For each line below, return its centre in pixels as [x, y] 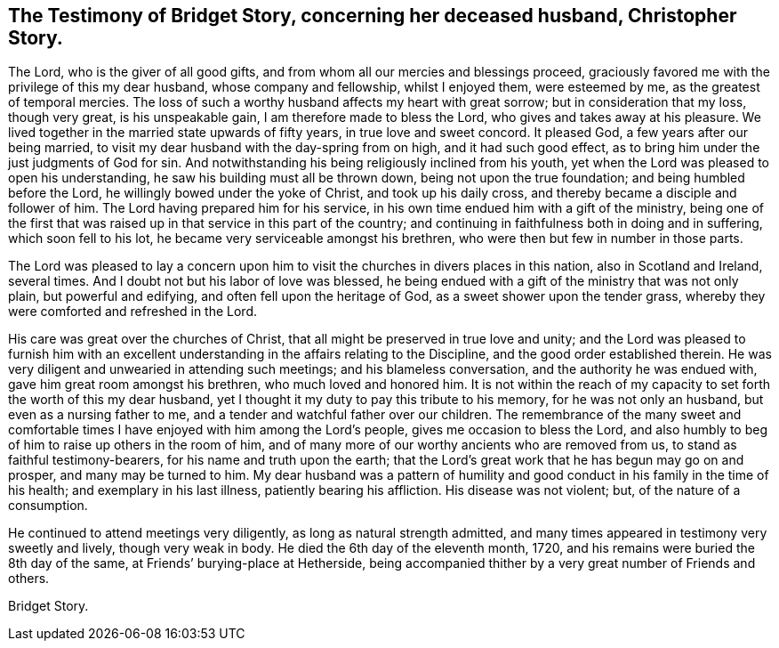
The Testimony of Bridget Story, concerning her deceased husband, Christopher [373, 16]
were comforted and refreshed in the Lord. [133, 312]
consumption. [48, 506]
